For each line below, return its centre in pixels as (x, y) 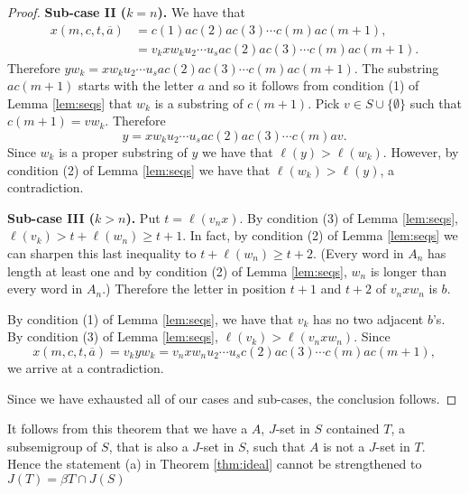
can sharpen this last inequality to (102, 253)
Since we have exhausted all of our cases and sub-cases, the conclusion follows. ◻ (232, 398)
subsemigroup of (52, 446)
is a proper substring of (123, 152)
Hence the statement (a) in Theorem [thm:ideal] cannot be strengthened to (215, 464)
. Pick (324, 103)
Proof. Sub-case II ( (67, 12)
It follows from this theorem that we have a (128, 429)
